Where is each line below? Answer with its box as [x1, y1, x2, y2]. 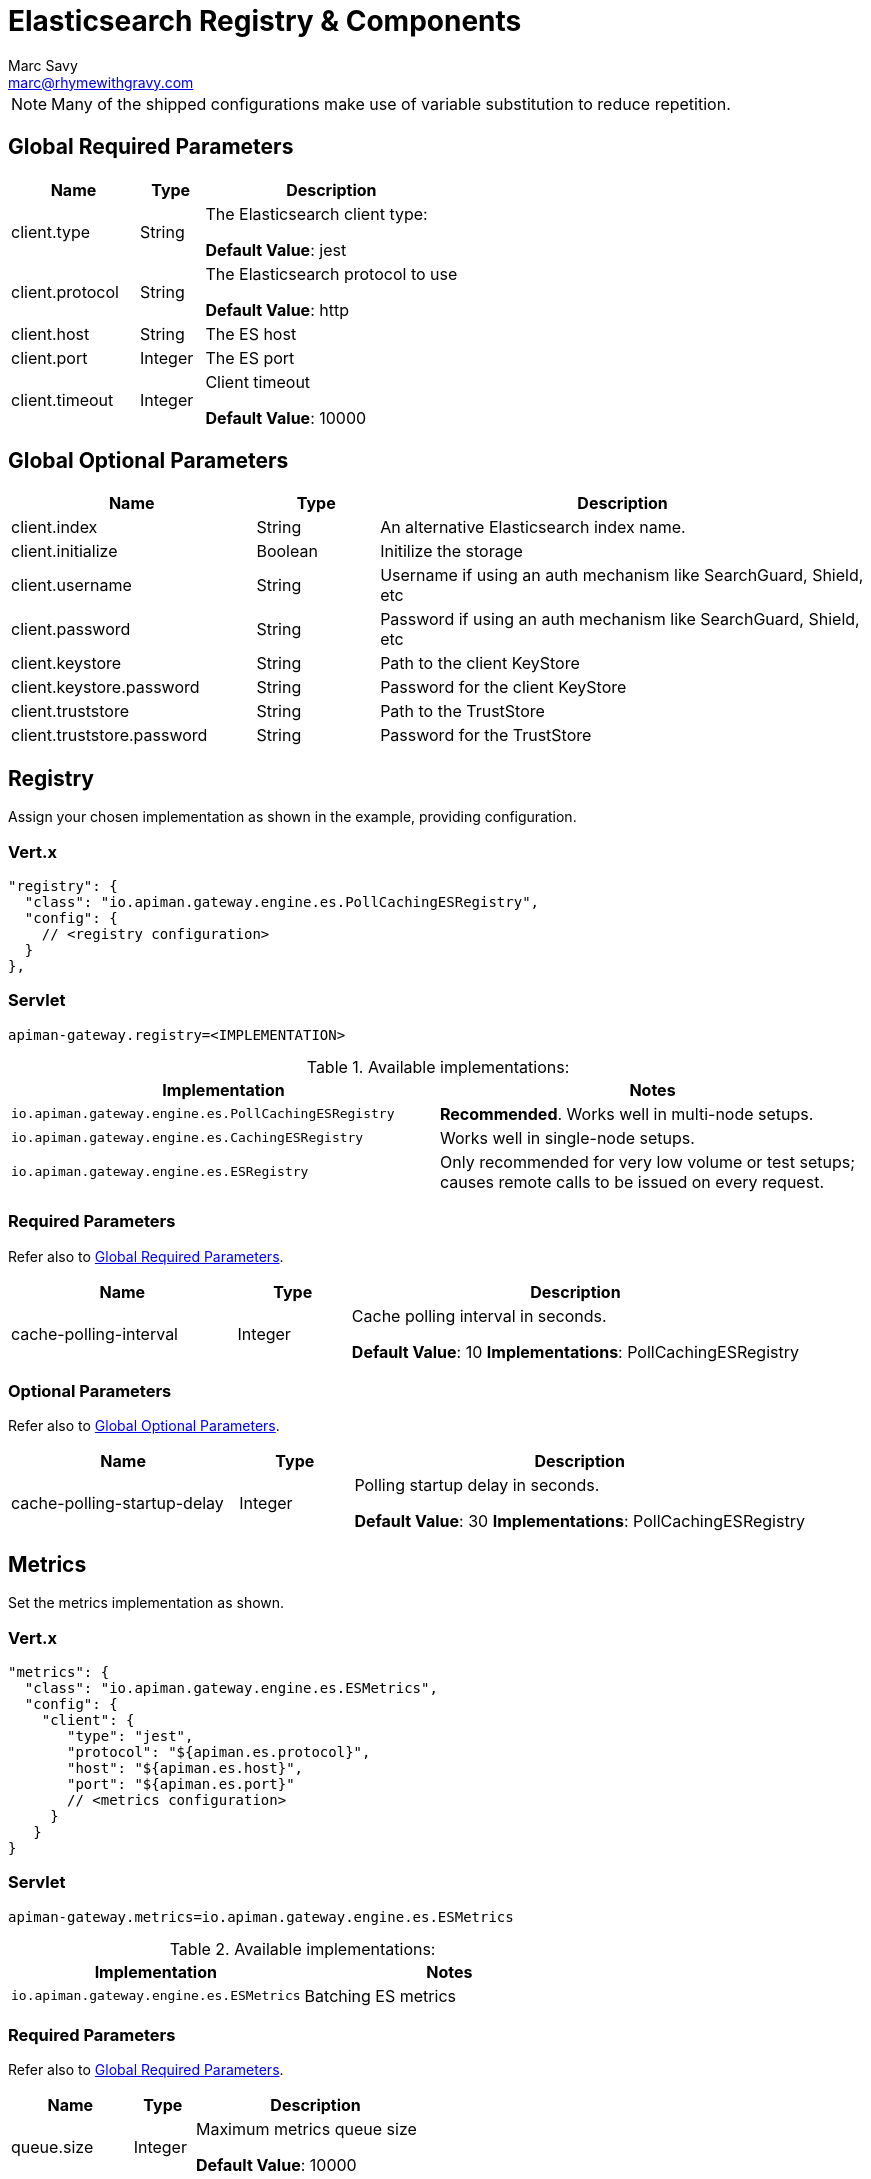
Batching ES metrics [304, 1985, 456, 2006]
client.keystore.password [11, 677, 200, 698]
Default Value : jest [205, 239, 347, 260]
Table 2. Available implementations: [169, 1938, 436, 1959]
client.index [11, 517, 98, 538]
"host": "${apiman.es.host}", [67, 1759, 304, 1776]
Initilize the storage [380, 541, 523, 562]
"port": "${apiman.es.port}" [67, 1775, 295, 1792]
